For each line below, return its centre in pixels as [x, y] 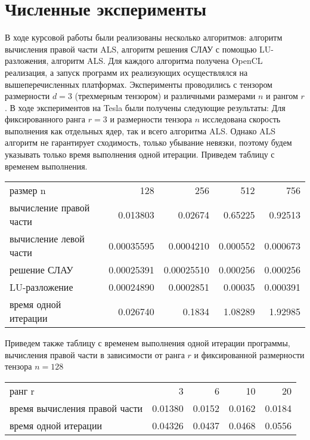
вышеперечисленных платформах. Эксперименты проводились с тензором [139, 84]
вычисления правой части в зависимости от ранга [95, 354]
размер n [28, 190]
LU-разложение [41, 287]
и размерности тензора [151, 119]
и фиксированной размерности [249, 354]
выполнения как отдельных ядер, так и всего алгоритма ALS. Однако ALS [140, 130]
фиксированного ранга [45, 119]
